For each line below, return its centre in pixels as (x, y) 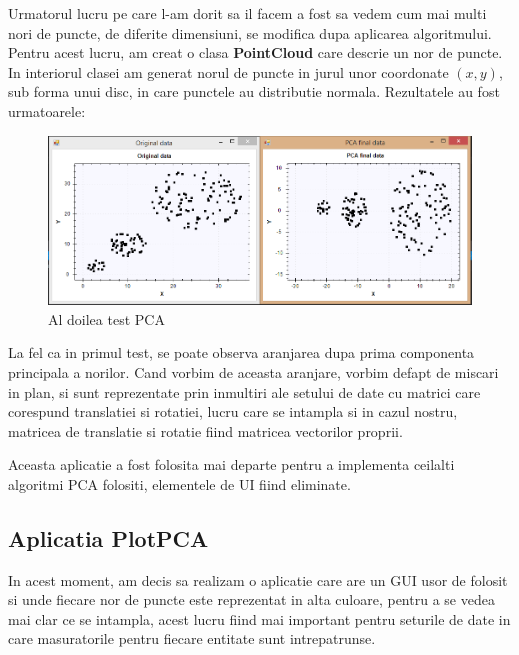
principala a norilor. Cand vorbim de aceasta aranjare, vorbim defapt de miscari (253, 371)
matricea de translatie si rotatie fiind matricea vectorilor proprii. (205, 430)
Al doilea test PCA (106, 318)
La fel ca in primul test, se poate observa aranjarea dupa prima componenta (241, 352)
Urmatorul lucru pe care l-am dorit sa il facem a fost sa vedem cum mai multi (247, 13)
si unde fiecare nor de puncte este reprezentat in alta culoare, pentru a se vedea (251, 599)
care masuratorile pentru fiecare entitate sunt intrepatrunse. (192, 638)
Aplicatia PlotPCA (108, 537)
